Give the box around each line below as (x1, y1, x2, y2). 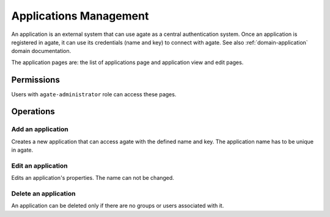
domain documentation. (11, 48, 71, 55)
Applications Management (11, 9, 149, 23)
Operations (11, 107, 55, 117)
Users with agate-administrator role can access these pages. (11, 90, 177, 98)
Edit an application (11, 162, 68, 170)
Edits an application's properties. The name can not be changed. (11, 174, 174, 182)
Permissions (11, 74, 61, 85)
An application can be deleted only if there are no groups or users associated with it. (11, 202, 224, 210)
